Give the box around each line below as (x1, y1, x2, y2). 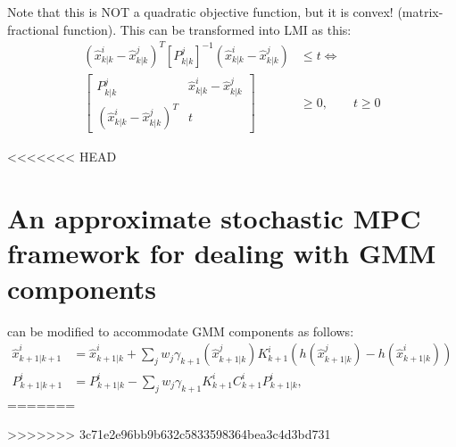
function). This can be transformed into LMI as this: (62, 20, 352, 38)
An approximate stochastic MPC (7, 200, 421, 236)
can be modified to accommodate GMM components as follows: (7, 321, 354, 340)
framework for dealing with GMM (7, 235, 436, 271)
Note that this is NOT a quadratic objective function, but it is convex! (7, 3, 394, 21)
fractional (7, 20, 60, 38)
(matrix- (397, 3, 444, 21)
